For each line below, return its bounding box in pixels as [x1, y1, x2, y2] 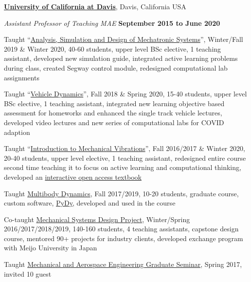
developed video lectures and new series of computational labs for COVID [4, 117, 224, 127]
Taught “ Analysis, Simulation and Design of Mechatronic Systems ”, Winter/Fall [4, 34, 243, 44]
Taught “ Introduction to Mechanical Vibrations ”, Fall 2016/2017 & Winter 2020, [4, 143, 245, 153]
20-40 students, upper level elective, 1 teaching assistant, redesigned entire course [4, 152, 246, 163]
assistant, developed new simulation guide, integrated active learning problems [4, 53, 238, 63]
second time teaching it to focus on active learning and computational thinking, [4, 162, 241, 172]
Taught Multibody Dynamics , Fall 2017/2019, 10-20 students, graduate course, [4, 188, 239, 198]
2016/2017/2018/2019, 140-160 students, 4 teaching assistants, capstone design [4, 224, 239, 234]
